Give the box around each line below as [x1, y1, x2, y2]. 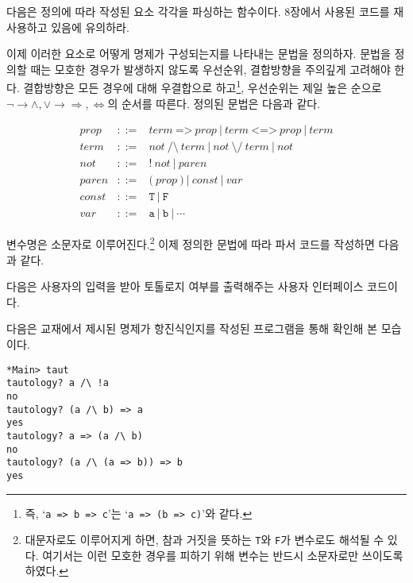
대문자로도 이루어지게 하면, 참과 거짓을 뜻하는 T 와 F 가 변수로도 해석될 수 [25, 531, 384, 548]
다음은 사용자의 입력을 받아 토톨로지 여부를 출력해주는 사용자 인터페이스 [6, 278, 364, 295]
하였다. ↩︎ [25, 562, 69, 579]
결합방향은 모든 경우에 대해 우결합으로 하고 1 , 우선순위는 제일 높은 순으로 [23, 77, 382, 96]
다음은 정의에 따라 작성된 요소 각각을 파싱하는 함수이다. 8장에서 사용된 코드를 [6, 3, 390, 19]
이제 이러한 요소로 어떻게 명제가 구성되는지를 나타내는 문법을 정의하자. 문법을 [6, 45, 391, 62]
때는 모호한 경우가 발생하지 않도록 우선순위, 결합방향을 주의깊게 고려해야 [30, 60, 391, 77]
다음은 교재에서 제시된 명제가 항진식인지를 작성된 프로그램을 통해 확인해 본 [6, 320, 377, 337]
